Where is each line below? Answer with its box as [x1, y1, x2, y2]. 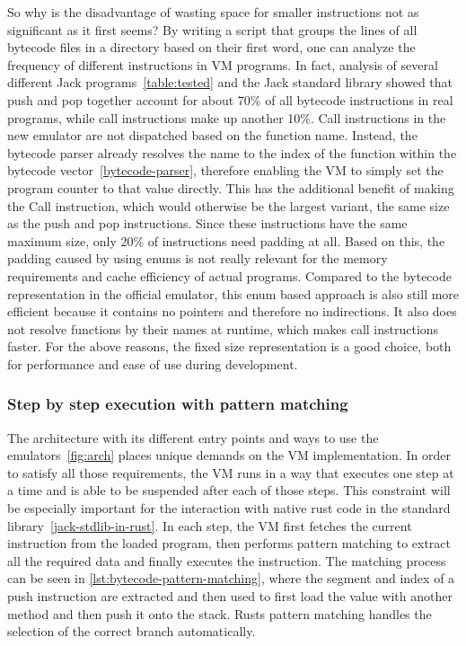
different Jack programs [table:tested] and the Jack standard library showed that [7, 73, 453, 92]
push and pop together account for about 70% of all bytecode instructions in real [7, 90, 453, 109]
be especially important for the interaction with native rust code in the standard [7, 499, 451, 518]
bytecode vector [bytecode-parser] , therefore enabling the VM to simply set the [7, 161, 444, 180]
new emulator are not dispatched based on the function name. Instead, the [7, 126, 418, 145]
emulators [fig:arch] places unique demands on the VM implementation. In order [7, 446, 451, 465]
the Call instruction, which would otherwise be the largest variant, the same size [7, 196, 450, 215]
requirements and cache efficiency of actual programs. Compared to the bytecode [7, 266, 452, 285]
